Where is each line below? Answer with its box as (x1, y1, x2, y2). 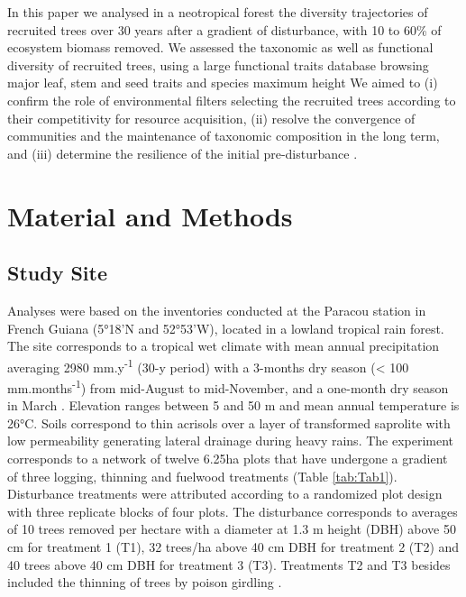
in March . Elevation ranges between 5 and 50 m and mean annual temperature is (7, 396, 460, 415)
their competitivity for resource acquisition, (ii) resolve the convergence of (7, 108, 416, 127)
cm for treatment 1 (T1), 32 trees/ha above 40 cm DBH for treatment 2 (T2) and (7, 537, 460, 556)
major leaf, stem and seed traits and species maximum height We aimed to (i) (7, 73, 438, 92)
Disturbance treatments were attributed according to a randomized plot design (7, 484, 443, 503)
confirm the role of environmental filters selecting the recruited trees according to (7, 90, 456, 109)
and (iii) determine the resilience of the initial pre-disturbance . (7, 143, 358, 162)
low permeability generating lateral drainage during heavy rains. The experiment (7, 431, 454, 450)
